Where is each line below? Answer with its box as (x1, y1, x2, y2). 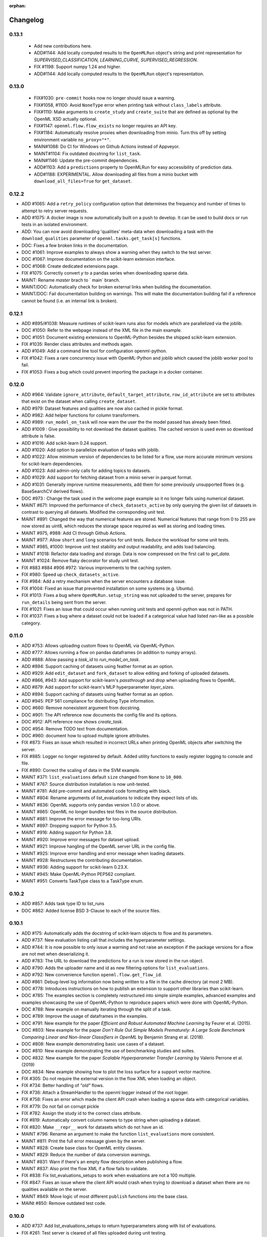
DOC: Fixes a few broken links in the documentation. (21, 242, 129, 248)
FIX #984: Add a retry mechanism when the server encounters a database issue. (21, 578, 186, 584)
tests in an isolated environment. (21, 222, 88, 228)
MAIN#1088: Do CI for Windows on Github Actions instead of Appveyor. (34, 143, 180, 149)
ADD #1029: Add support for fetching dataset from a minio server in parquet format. (21, 475, 192, 480)
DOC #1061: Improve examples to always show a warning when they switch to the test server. (21, 249, 212, 255)
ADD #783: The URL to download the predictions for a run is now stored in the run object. (21, 958, 204, 964)
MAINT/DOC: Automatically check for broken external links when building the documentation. (21, 284, 212, 289)
